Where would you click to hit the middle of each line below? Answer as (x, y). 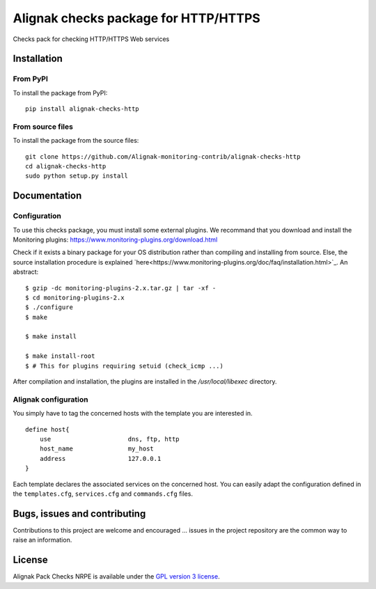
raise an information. (42, 540)
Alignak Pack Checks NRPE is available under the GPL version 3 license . (116, 576)
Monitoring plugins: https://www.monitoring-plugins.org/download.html (115, 239)
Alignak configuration (50, 399)
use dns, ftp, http (110, 439)
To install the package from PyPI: (60, 93)
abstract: (26, 272)
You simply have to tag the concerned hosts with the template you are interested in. (133, 414)
